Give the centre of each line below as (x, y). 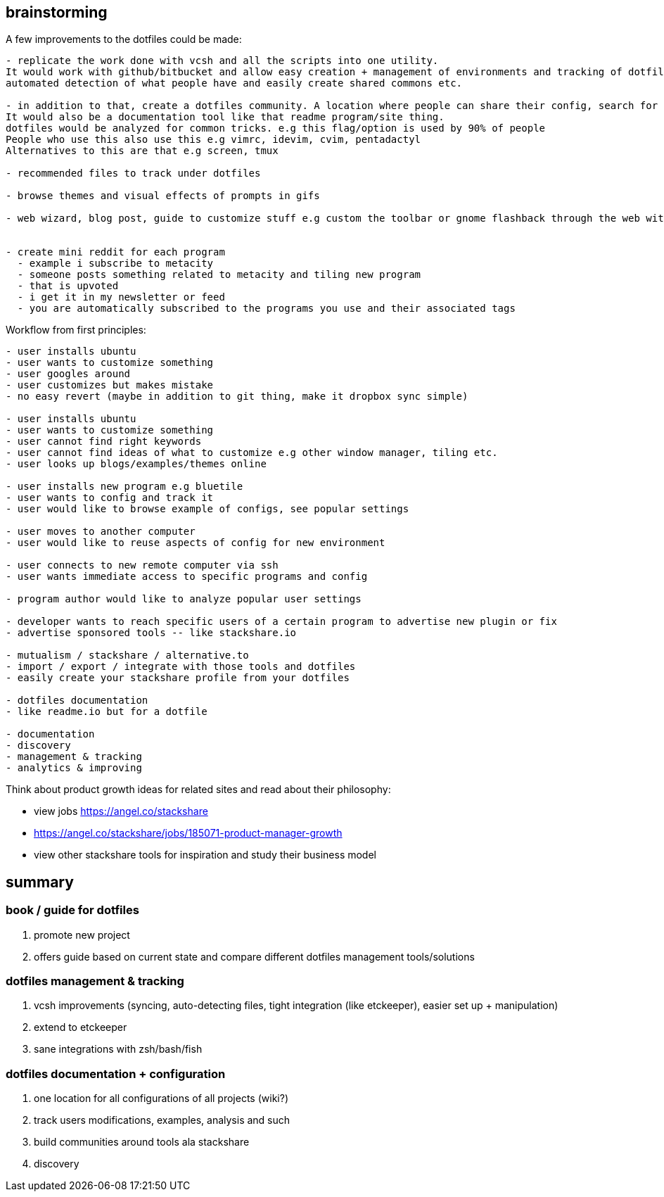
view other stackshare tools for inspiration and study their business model (205, 855)
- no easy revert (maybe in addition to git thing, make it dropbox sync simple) (237, 397)
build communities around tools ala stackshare (142, 1142)
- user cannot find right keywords (104, 442)
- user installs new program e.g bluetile (124, 487)
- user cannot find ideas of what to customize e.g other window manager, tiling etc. (252, 453)
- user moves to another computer (101, 532)
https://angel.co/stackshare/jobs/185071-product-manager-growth (188, 833)
